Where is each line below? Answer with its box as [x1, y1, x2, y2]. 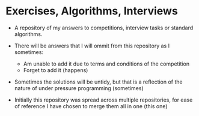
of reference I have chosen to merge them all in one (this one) [14, 102, 168, 109]
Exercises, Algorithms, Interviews [5, 4, 178, 18]
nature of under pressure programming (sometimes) [14, 84, 144, 91]
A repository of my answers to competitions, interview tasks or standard [14, 24, 194, 31]
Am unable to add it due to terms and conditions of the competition [23, 60, 190, 67]
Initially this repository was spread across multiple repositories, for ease [14, 96, 193, 103]
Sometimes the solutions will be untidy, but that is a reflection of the [14, 78, 183, 85]
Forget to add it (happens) [23, 66, 88, 73]
